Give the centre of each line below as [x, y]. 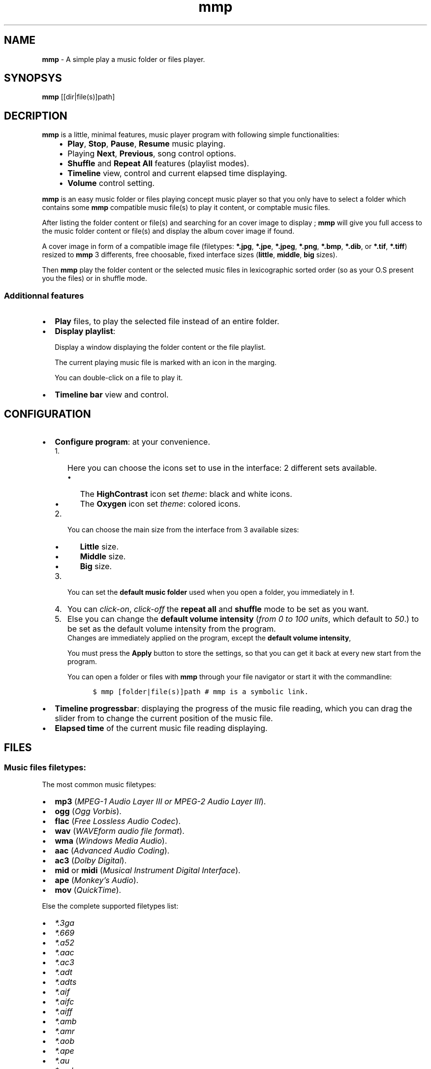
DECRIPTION [36, 116]
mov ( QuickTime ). [88, 890]
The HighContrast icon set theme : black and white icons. [186, 494]
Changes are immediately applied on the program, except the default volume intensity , [209, 638]
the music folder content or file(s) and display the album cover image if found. [168, 231]
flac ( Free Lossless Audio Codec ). [118, 821]
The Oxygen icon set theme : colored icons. [160, 504]
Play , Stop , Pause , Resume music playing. [146, 144]
